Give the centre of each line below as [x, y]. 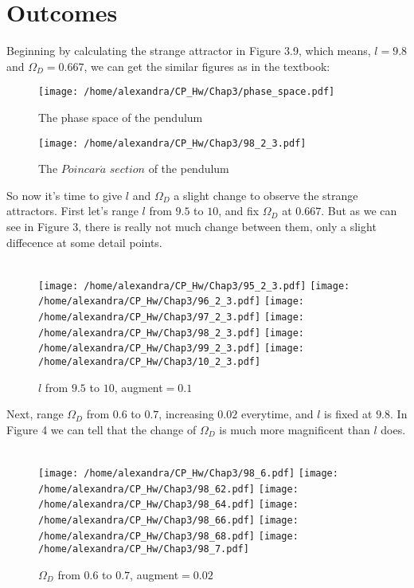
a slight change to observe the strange [266, 195]
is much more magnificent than [295, 429]
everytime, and [277, 414]
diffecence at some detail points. [84, 242]
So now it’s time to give [64, 195]
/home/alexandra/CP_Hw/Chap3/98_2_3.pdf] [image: [171, 333]
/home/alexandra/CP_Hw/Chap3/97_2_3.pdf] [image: [171, 318]
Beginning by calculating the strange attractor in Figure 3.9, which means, [189, 51]
